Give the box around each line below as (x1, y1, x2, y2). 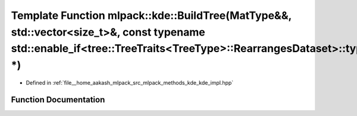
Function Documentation (11, 95, 105, 105)
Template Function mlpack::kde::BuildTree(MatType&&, (11, 9, 292, 22)
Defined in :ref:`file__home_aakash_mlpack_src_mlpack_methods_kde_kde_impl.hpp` (26, 79, 234, 86)
